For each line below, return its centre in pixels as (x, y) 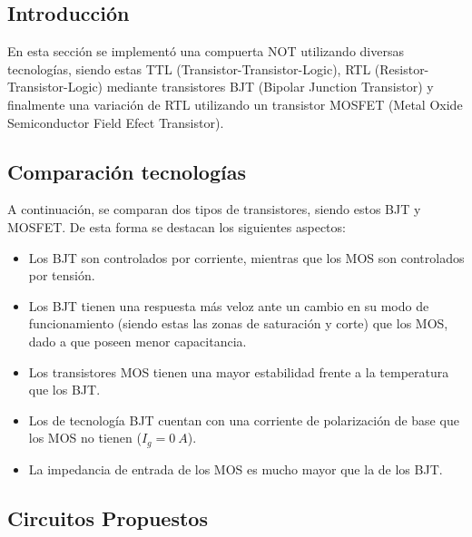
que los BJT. (64, 390)
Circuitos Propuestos (108, 517)
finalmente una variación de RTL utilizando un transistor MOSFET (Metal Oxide (235, 104)
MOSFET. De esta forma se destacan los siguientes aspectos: (177, 226)
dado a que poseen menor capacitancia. (138, 341)
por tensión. (62, 275)
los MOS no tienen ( (85, 438)
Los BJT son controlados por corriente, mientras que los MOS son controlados (246, 257)
